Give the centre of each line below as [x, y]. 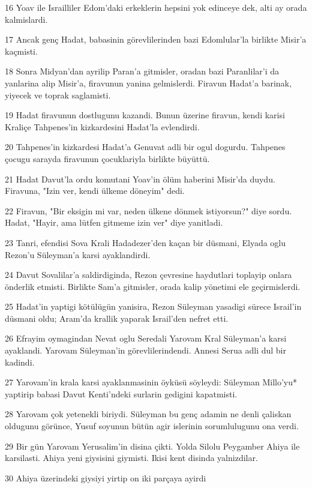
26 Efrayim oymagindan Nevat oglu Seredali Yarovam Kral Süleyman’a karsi [146, 338]
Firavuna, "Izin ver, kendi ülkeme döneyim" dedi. [95, 191]
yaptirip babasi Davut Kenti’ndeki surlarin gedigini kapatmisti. [121, 393]
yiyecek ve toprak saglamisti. [58, 95]
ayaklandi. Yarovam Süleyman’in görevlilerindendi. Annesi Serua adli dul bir [145, 350]
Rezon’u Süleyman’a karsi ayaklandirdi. [78, 254]
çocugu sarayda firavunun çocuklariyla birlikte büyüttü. [107, 158]
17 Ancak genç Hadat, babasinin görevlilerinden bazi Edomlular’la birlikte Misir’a [156, 39]
